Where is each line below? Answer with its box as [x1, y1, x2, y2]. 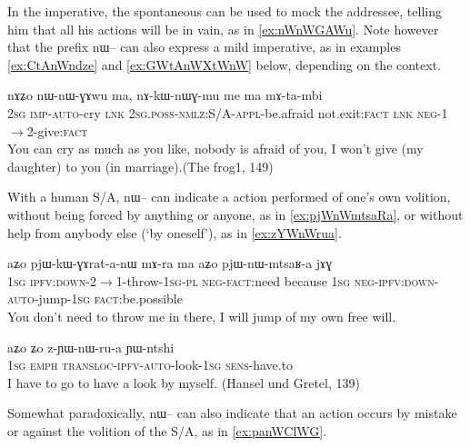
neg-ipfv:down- [354, 271, 439, 290]
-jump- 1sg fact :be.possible [34, 289, 183, 308]
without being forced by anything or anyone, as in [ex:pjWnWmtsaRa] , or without [7, 204, 464, 223]
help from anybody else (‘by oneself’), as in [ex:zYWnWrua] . [7, 223, 342, 242]
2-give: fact [26, 121, 88, 140]
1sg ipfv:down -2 [7, 271, 97, 290]
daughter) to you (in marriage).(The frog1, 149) [7, 156, 274, 175]
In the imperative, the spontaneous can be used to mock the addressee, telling [7, 2, 442, 20]
